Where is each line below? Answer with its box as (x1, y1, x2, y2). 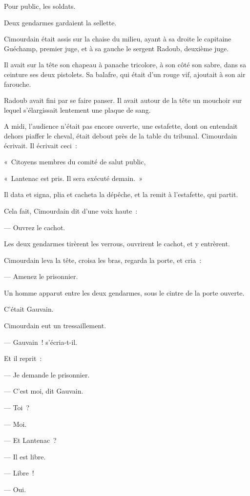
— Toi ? (4, 402, 30, 413)
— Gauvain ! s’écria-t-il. (4, 337, 77, 347)
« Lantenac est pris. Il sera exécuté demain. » (4, 173, 143, 183)
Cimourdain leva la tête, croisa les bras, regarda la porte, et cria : (4, 255, 202, 265)
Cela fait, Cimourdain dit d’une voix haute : (4, 205, 138, 216)
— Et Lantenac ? (4, 435, 57, 445)
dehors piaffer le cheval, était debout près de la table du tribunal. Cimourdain (4, 130, 237, 140)
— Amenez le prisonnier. (4, 271, 78, 281)
